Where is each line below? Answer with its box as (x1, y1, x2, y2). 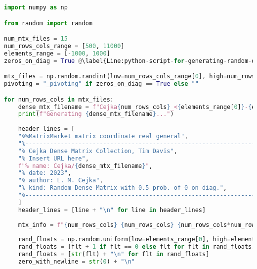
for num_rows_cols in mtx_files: (4, 96, 114, 103)
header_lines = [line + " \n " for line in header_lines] (18, 206, 206, 214)
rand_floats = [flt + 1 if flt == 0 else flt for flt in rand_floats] (18, 243, 256, 251)
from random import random (4, 19, 92, 27)
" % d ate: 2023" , (18, 169, 72, 177)
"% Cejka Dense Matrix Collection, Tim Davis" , (18, 147, 177, 155)
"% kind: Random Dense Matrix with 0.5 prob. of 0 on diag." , (18, 184, 227, 192)
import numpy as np (4, 4, 68, 11)
